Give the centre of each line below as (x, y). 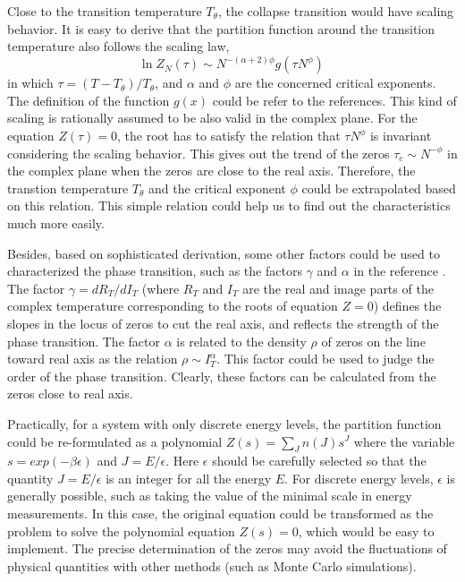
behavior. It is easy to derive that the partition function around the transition (221, 28)
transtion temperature (68, 188)
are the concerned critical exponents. (335, 83)
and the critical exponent (217, 188)
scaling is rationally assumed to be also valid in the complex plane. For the (212, 118)
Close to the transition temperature (105, 11)
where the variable (404, 441)
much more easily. (56, 223)
